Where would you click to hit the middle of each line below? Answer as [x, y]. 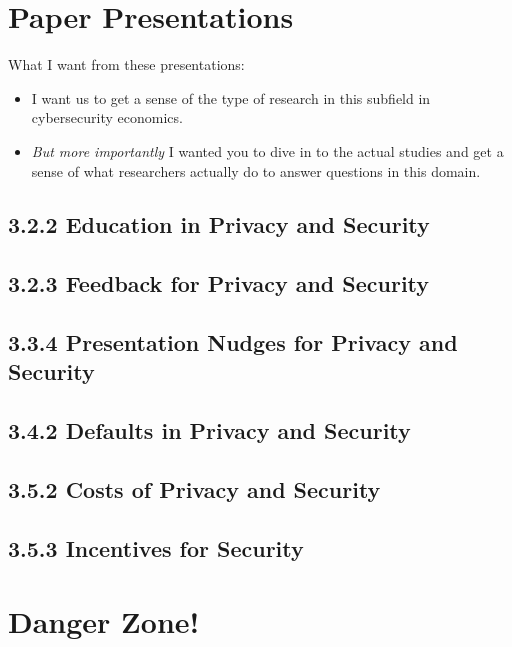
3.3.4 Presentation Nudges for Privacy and [233, 342]
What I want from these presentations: [126, 64]
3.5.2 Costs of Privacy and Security [194, 489]
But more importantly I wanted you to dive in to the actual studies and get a [267, 150]
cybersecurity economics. [107, 117]
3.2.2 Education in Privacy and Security [219, 224]
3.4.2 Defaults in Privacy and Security [209, 430]
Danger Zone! [104, 621]
